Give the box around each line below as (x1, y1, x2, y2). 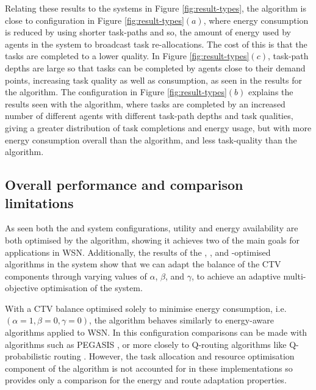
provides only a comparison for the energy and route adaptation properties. (5, 374, 287, 386)
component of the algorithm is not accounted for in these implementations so (5, 361, 293, 374)
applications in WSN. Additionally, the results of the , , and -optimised (5, 245, 271, 258)
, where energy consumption (203, 13, 309, 26)
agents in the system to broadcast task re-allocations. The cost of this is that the (5, 37, 307, 50)
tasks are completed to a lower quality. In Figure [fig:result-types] (5, 49, 250, 62)
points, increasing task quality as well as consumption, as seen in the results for (5, 73, 302, 86)
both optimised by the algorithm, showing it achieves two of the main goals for (5, 233, 300, 246)
